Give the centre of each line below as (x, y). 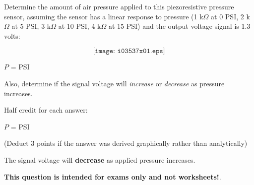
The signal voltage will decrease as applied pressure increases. (100, 159)
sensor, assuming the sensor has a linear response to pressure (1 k (104, 16)
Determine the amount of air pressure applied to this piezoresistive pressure (119, 6)
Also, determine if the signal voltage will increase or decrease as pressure (114, 83)
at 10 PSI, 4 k (80, 26)
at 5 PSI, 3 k (31, 26)
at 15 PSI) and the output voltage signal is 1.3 (179, 26)
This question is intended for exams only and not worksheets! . (113, 176)
